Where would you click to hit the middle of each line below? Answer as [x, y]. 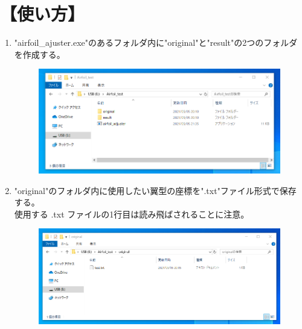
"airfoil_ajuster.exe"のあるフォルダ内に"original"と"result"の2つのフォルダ [156, 42]
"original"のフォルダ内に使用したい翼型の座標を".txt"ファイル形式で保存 [155, 190]
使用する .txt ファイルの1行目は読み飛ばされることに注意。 [132, 214]
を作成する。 [40, 54]
